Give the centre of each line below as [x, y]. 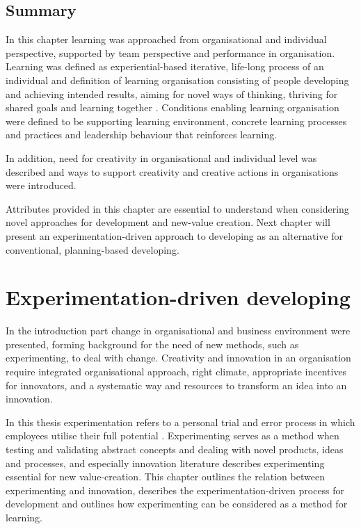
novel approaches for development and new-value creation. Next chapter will [168, 222]
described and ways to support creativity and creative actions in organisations [172, 171]
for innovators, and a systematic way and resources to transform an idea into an [176, 385]
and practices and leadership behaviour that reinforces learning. [142, 135]
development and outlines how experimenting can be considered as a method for [177, 504]
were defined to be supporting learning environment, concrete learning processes [176, 121]
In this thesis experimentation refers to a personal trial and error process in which [180, 422]
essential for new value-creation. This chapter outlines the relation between [165, 477]
